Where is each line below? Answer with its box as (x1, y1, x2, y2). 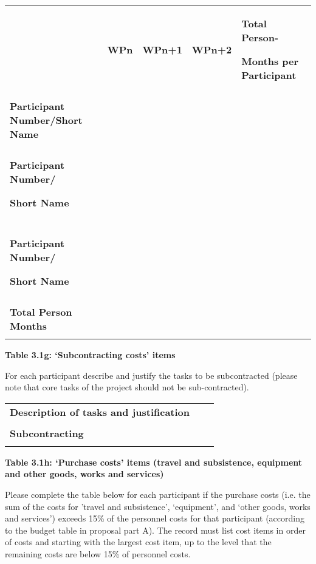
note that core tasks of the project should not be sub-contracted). (5, 381, 249, 393)
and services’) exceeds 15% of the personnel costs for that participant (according (5, 512, 304, 525)
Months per (241, 54, 299, 68)
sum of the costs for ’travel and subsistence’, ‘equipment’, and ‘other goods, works (5, 500, 311, 512)
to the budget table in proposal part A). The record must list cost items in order (5, 523, 306, 536)
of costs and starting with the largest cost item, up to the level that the (5, 535, 272, 548)
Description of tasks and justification (10, 404, 190, 419)
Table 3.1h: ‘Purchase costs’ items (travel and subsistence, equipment (5, 455, 303, 468)
